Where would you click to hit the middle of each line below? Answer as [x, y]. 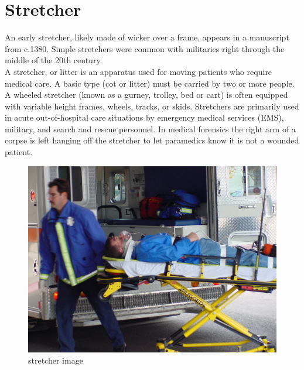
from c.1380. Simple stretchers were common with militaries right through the [145, 48]
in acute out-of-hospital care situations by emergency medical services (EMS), [144, 117]
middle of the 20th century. [54, 60]
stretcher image [56, 360]
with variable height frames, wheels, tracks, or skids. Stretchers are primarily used [152, 106]
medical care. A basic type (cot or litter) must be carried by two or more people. [150, 83]
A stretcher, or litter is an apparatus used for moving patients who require [139, 71]
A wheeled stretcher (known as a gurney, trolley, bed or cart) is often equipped [146, 95]
